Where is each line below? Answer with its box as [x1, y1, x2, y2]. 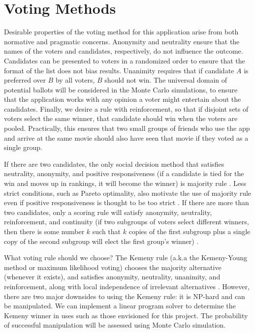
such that [92, 226, 121, 236]
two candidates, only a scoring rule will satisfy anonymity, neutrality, [4, 207, 212, 217]
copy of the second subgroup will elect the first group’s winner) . [4, 236, 199, 246]
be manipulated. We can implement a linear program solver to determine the [4, 301, 236, 311]
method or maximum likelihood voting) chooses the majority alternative [4, 262, 222, 272]
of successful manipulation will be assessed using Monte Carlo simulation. [4, 320, 226, 330]
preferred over [4, 75, 46, 85]
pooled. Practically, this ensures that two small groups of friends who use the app [4, 123, 250, 133]
